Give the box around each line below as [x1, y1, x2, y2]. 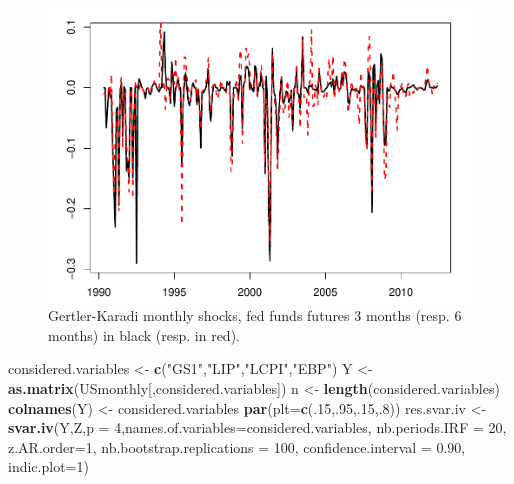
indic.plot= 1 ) [8, 456, 89, 477]
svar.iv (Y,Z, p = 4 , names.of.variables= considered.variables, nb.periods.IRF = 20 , [8, 417, 507, 438]
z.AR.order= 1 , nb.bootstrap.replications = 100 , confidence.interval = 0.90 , [8, 436, 466, 457]
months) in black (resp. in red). [48, 324, 240, 345]
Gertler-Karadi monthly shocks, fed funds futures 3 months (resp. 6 [48, 305, 462, 326]
